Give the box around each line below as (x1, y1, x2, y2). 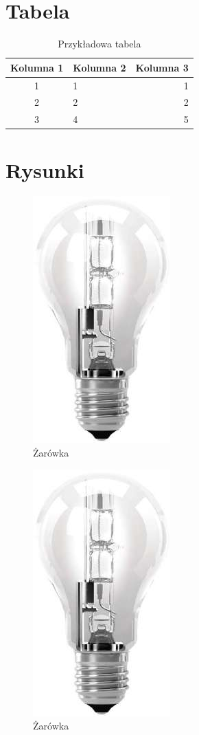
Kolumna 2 (73, 60, 126, 74)
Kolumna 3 (135, 60, 189, 74)
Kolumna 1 (10, 60, 64, 74)
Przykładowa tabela (58, 36, 141, 51)
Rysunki (5, 155, 84, 184)
